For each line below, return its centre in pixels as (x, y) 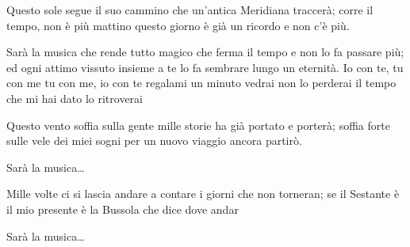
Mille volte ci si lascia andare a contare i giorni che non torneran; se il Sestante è (203, 194)
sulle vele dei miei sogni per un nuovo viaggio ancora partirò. (154, 141)
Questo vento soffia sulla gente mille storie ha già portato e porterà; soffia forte (198, 125)
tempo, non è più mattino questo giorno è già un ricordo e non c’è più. (178, 25)
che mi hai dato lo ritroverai (75, 98)
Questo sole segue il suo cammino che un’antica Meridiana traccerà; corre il (190, 9)
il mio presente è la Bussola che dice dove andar (123, 209)
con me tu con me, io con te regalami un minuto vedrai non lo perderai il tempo (201, 83)
